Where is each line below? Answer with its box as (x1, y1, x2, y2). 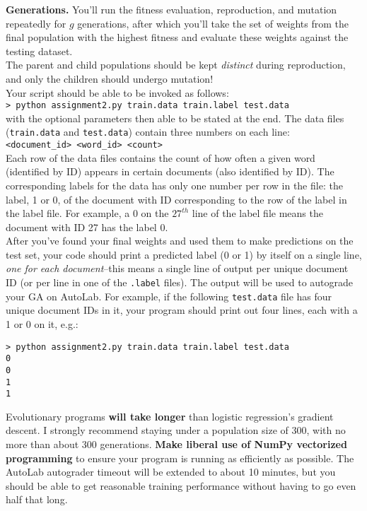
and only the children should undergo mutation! (6, 71, 214, 86)
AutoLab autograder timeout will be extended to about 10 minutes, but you (6, 464, 336, 479)
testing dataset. (6, 43, 73, 58)
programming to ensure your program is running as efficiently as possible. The (6, 450, 354, 465)
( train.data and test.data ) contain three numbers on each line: (6, 124, 290, 139)
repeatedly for (6, 16, 66, 30)
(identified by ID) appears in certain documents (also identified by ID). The (6, 164, 334, 179)
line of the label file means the (192, 206, 323, 221)
